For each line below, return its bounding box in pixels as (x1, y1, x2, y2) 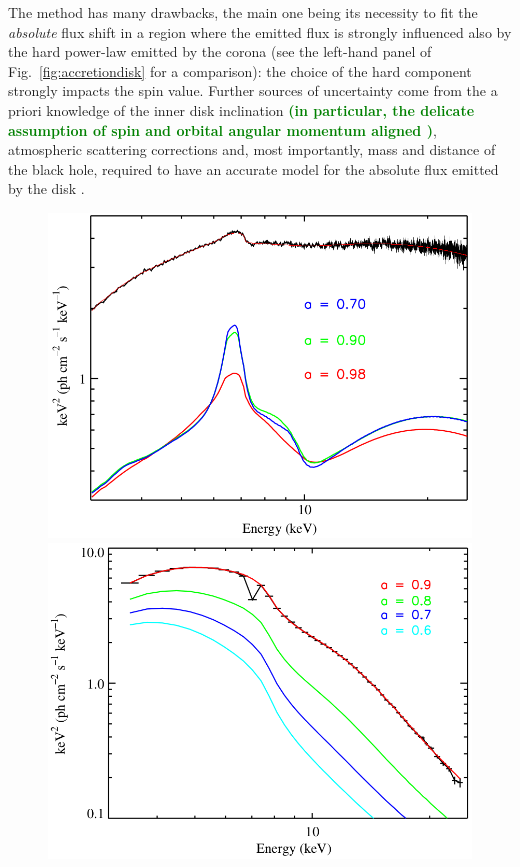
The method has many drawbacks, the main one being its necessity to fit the (8, 2, 478, 22)
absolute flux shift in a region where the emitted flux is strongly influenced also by (8, 21, 512, 42)
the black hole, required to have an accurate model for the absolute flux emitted (8, 158, 499, 179)
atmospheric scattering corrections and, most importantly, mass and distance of (8, 139, 496, 160)
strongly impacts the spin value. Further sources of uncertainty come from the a (8, 80, 498, 101)
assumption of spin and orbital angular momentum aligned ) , (8, 119, 437, 140)
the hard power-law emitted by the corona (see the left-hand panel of (8, 41, 432, 62)
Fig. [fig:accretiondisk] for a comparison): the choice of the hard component (8, 60, 472, 81)
